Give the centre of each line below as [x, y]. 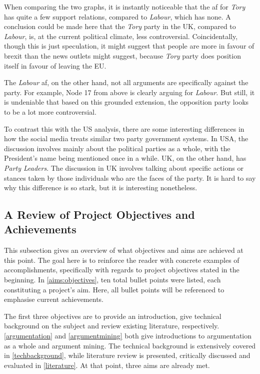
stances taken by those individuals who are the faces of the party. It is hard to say [130, 177]
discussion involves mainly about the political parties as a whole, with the [117, 148]
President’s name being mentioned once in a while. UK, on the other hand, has [125, 158]
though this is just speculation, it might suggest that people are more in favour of [129, 46]
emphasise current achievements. [54, 299]
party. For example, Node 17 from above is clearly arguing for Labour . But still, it [129, 92]
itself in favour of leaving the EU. [55, 65]
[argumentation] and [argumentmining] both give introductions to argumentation [128, 336]
